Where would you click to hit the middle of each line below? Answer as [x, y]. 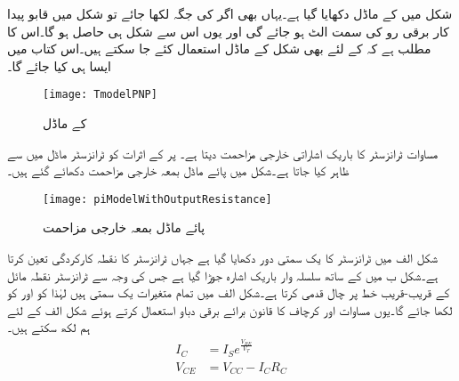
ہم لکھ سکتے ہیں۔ [49, 327]
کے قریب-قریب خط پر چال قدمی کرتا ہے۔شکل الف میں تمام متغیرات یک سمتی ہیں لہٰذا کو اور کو [229, 292]
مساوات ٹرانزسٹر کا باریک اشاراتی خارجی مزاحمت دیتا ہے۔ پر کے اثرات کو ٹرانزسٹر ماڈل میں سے [223, 153]
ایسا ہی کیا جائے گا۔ [59, 65]
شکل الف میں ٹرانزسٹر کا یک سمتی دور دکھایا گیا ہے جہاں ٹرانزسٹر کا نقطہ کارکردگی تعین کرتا [222, 258]
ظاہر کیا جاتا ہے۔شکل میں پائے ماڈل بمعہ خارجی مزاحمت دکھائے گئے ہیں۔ [178, 170]
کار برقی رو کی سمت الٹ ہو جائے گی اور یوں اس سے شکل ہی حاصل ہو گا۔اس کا [228, 31]
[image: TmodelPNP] [100, 95]
